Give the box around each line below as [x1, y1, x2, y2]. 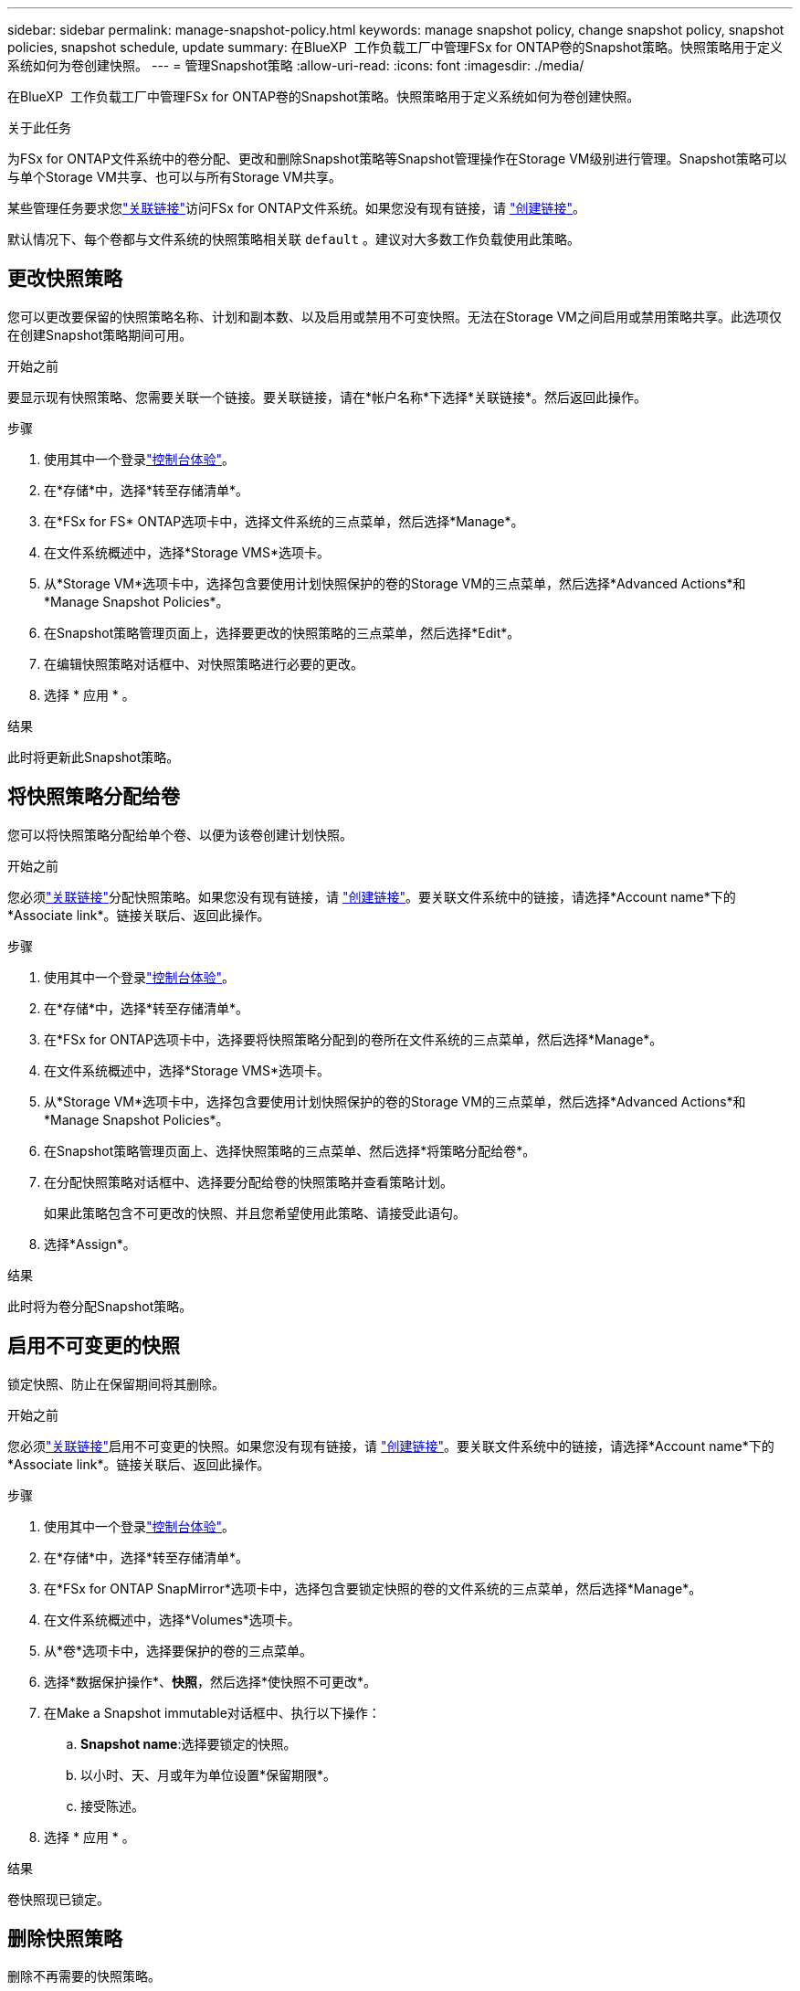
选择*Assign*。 [44, 1235, 136, 1252]
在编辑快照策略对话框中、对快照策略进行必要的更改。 [44, 655, 363, 672]
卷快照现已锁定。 [7, 1890, 110, 1907]
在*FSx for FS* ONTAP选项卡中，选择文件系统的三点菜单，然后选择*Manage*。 [44, 513, 524, 529]
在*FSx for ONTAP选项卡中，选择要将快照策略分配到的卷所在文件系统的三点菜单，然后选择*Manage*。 [44, 1031, 663, 1047]
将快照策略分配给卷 [7, 785, 180, 809]
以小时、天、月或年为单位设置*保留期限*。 [80, 1766, 337, 1783]
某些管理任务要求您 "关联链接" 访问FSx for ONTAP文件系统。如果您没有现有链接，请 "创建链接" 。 [7, 200, 585, 216]
